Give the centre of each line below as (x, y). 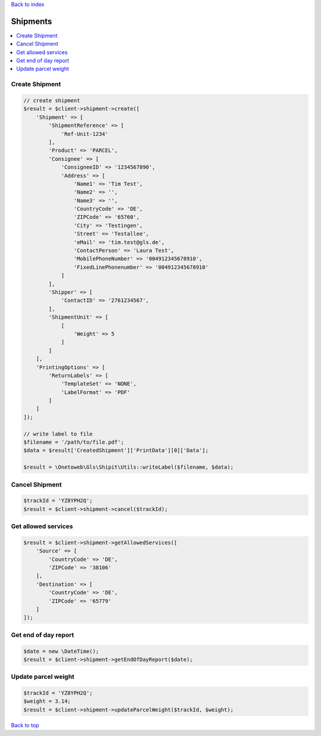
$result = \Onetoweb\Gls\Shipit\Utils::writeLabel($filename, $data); (129, 467)
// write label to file (58, 434)
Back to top (25, 725)
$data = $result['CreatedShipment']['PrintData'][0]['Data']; (116, 450)
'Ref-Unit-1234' (85, 134)
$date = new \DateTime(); (61, 651)
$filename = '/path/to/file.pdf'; (74, 442)
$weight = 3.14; (47, 701)
